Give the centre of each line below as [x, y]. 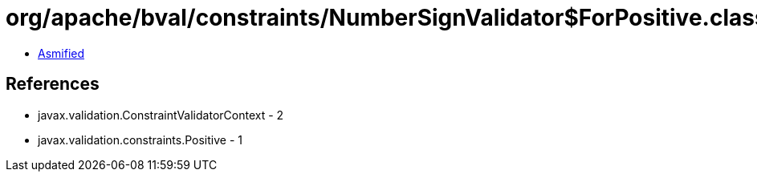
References [53, 84]
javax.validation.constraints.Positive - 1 [140, 140]
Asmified [61, 53]
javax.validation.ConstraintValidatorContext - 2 [161, 115]
